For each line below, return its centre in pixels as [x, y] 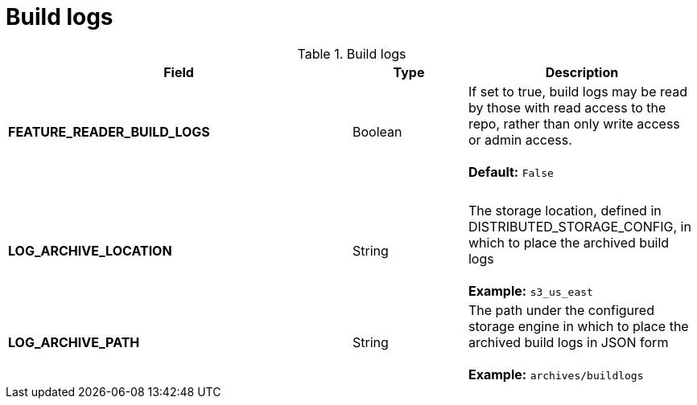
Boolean [377, 131]
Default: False [511, 172]
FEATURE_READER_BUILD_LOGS [109, 131]
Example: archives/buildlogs [556, 374]
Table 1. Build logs [352, 53]
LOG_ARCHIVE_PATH [74, 342]
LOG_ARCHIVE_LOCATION [90, 250]
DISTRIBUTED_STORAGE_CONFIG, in [579, 226]
